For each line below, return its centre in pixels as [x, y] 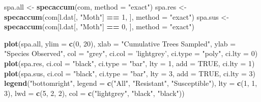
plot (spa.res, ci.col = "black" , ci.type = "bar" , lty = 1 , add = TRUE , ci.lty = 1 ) [129, 63]
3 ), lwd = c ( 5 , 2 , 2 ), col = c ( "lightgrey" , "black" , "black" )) [94, 93]
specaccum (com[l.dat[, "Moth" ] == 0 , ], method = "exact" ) [99, 27]
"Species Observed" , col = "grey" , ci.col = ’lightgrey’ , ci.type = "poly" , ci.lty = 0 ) [131, 53]
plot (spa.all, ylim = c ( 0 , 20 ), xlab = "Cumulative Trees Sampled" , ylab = [120, 43]
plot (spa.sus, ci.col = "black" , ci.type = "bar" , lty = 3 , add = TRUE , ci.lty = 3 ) [130, 73]
